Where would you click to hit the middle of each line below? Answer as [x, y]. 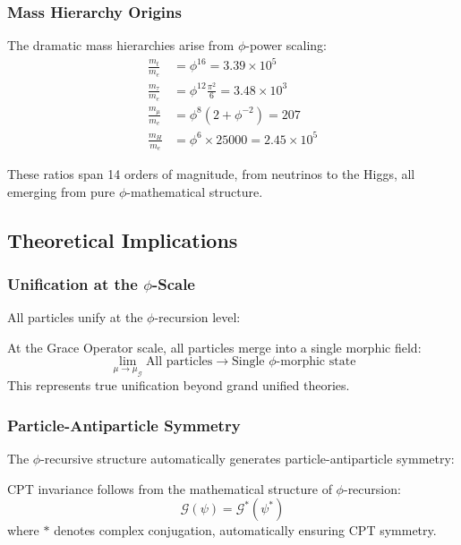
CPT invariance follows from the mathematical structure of [170, 488]
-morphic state [316, 362]
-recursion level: [197, 317]
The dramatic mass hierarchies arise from [121, 45]
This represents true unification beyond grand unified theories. [179, 385]
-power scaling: [286, 45]
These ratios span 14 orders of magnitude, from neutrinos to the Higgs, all [211, 173]
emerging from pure [61, 191]
